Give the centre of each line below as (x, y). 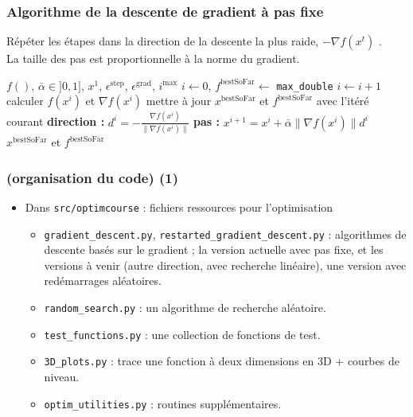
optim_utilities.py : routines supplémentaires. (163, 403)
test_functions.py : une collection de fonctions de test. (182, 334)
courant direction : (56, 121)
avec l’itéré (343, 101)
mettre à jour (179, 101)
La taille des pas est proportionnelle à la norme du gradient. (153, 58)
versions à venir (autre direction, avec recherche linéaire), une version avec (225, 265)
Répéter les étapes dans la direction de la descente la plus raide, (163, 41)
